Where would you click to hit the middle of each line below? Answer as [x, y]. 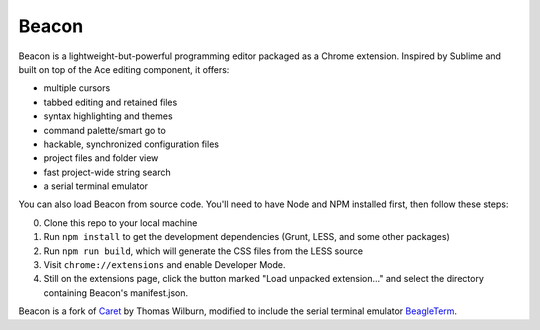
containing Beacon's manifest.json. [116, 292]
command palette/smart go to [105, 130]
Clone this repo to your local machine [120, 222]
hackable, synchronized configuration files [131, 144]
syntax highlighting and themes [108, 116]
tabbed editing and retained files [110, 102]
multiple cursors [77, 88]
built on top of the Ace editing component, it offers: [124, 69]
